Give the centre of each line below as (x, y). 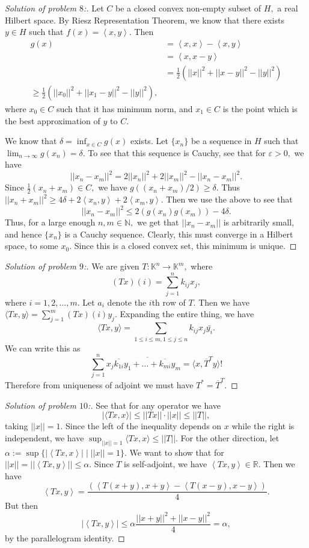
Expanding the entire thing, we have (187, 314)
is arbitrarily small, (259, 222)
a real (288, 8)
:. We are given (112, 266)
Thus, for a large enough (50, 222)
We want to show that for (177, 452)
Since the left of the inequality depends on (143, 426)
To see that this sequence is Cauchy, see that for (177, 152)
